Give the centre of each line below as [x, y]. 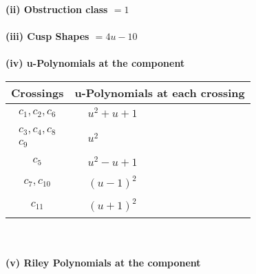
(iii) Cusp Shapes [47, 36]
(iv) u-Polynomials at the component [95, 63]
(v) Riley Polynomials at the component [103, 262]
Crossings [38, 92]
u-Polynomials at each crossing [160, 92]
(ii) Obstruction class [57, 9]
